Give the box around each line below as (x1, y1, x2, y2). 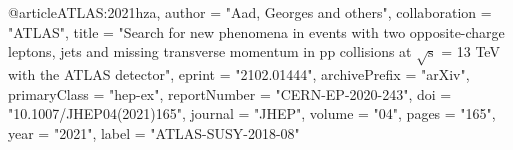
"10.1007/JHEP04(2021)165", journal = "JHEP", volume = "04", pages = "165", (8, 103, 496, 124)
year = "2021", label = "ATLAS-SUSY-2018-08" (8, 122, 300, 143)
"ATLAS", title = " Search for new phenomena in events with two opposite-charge (8, 21, 505, 42)
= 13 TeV (441, 41, 500, 62)
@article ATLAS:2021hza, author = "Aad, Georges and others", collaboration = (8, 2, 492, 22)
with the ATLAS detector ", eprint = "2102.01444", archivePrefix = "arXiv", (8, 63, 470, 84)
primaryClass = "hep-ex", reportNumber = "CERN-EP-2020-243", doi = (8, 83, 452, 104)
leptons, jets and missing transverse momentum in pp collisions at (8, 41, 412, 62)
